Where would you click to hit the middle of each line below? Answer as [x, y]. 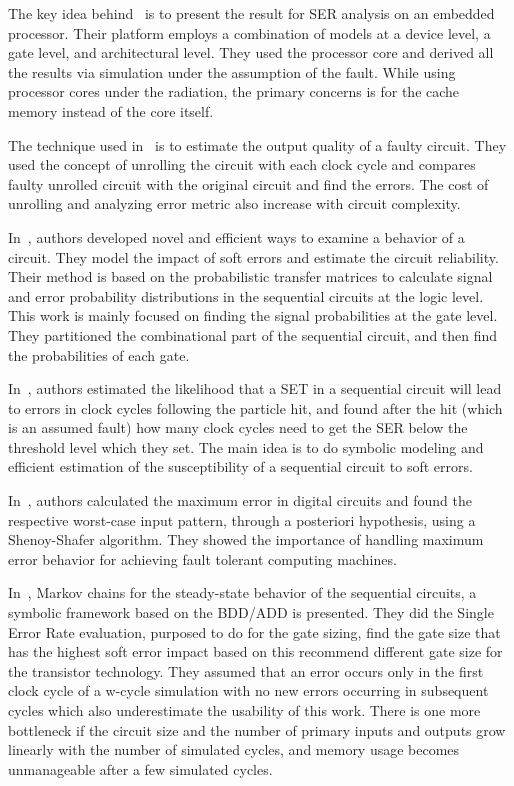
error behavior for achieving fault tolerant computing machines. [202, 558]
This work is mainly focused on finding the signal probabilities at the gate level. [253, 315]
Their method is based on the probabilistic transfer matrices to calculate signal [250, 276]
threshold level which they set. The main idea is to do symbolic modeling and [246, 446]
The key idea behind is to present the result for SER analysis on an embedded [251, 13]
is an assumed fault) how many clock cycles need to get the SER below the [238, 427]
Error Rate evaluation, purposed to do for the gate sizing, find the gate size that [254, 631]
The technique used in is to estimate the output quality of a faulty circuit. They [257, 144]
